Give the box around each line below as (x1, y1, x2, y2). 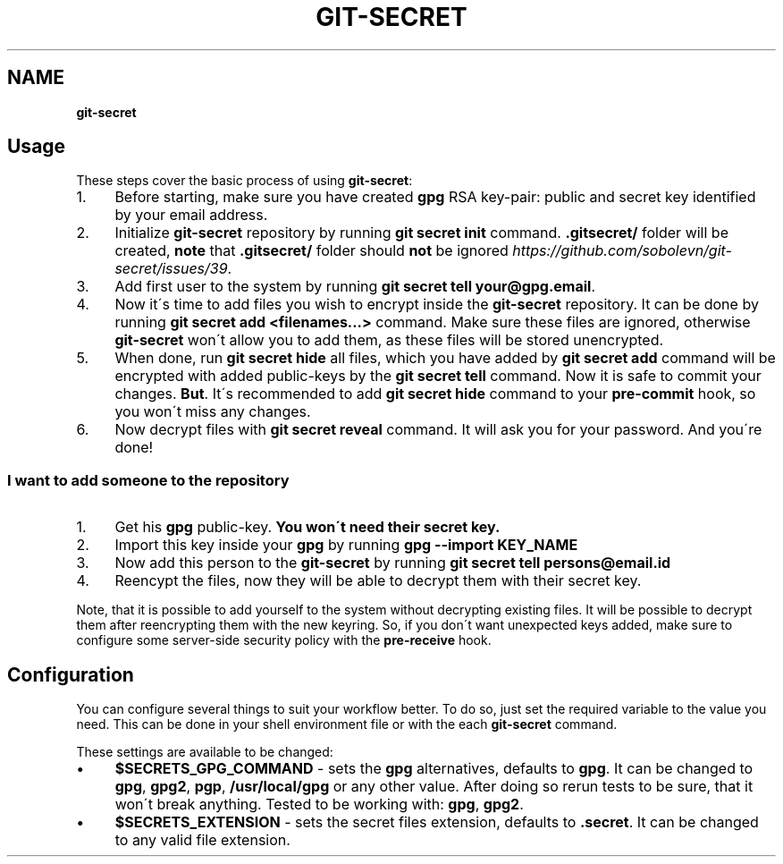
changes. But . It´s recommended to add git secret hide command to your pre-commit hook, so (114, 385, 756, 403)
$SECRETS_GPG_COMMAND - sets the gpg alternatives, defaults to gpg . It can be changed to (114, 759, 754, 778)
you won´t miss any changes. (114, 402, 311, 421)
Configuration (7, 663, 134, 686)
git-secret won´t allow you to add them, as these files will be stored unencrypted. (114, 331, 664, 350)
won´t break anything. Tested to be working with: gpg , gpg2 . (114, 795, 524, 814)
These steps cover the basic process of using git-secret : (76, 173, 413, 189)
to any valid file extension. (114, 831, 290, 850)
